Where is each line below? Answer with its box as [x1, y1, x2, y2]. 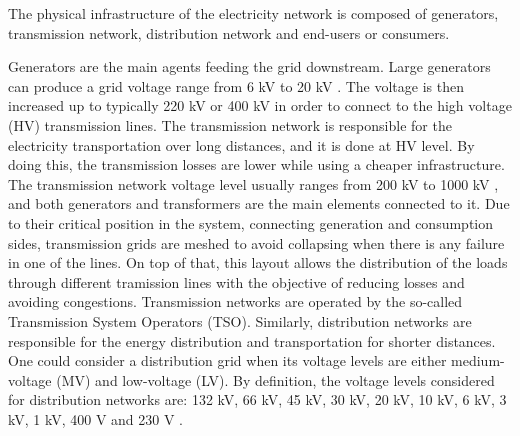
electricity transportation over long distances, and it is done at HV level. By [8, 134, 475, 155]
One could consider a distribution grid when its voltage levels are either [8, 350, 447, 371]
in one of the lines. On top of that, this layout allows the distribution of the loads [8, 252, 508, 273]
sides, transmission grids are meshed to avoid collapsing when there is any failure [8, 232, 505, 253]
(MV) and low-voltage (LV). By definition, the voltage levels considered [56, 369, 495, 390]
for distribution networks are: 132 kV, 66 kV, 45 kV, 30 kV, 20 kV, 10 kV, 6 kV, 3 [8, 389, 507, 410]
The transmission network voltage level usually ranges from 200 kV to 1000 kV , [8, 173, 499, 194]
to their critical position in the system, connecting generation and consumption [8, 212, 494, 233]
